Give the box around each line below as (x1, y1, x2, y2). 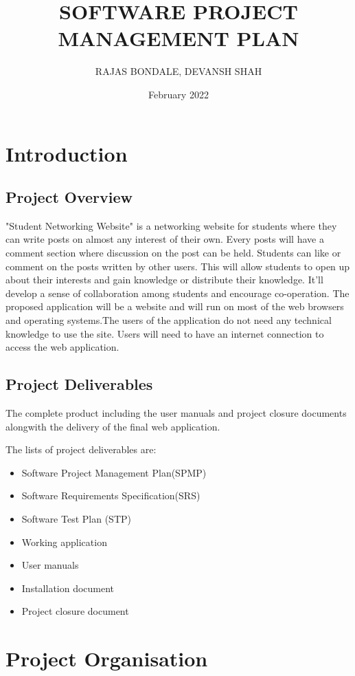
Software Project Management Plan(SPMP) (21, 465, 207, 479)
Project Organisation (5, 644, 208, 673)
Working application (21, 534, 107, 549)
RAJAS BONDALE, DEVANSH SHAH (95, 64, 262, 78)
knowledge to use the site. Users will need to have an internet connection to (5, 326, 324, 340)
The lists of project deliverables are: (5, 442, 157, 457)
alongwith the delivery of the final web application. (5, 419, 220, 433)
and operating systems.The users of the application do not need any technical (5, 313, 332, 327)
